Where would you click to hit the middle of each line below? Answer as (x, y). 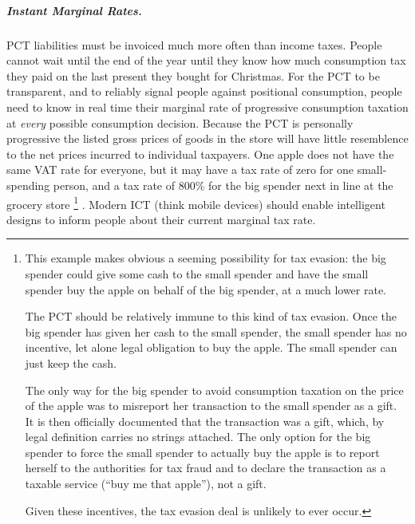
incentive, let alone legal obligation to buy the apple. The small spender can (211, 347)
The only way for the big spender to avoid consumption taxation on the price (214, 390)
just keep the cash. (71, 362)
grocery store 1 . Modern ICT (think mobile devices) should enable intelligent (196, 203)
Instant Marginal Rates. (74, 10)
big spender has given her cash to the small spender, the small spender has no (216, 331)
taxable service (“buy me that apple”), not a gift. (146, 484)
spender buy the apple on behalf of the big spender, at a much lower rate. (206, 289)
